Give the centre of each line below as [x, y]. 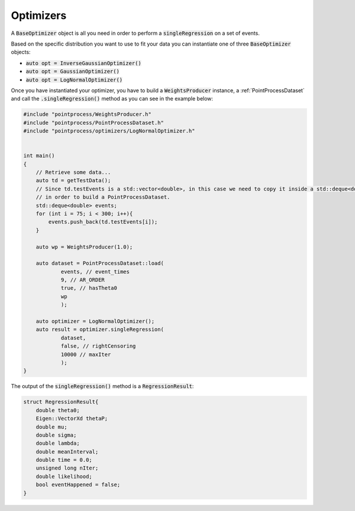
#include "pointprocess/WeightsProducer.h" [88, 114]
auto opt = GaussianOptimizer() [72, 72]
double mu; [51, 427]
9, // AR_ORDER [83, 280]
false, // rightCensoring [98, 346]
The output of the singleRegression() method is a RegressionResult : [102, 386]
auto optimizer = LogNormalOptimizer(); [95, 321]
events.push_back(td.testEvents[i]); [103, 222]
